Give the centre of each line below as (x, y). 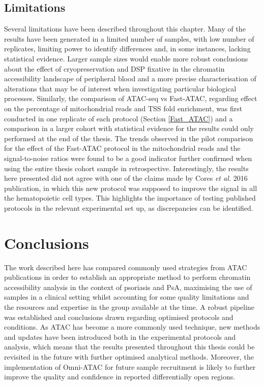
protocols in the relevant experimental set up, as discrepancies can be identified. (129, 207)
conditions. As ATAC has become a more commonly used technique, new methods (132, 327)
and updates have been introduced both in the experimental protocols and (120, 336)
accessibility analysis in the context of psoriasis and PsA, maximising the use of (128, 287)
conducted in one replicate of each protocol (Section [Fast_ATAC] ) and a (119, 118)
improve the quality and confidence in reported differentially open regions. (120, 377)
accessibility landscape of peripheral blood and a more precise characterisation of (130, 78)
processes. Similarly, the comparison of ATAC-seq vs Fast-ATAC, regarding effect (131, 98)
